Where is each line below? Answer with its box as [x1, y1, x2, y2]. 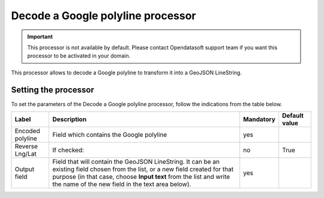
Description [52, 115, 87, 124]
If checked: [52, 146, 84, 154]
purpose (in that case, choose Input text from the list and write [52, 173, 230, 181]
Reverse [14, 142, 38, 151]
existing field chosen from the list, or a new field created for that [52, 165, 234, 173]
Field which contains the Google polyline [52, 131, 167, 139]
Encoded [14, 127, 40, 135]
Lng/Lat [14, 150, 37, 158]
